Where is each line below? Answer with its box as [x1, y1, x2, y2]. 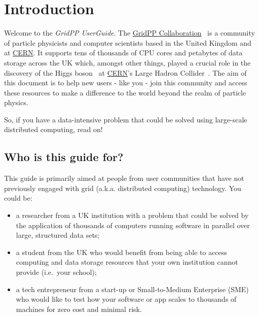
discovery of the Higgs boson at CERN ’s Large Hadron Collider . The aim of [4, 67, 247, 78]
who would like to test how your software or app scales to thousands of [16, 294, 237, 304]
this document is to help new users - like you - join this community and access [4, 77, 247, 88]
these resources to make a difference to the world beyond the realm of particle [4, 87, 246, 98]
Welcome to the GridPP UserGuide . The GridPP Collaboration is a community [4, 27, 255, 38]
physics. [4, 97, 28, 108]
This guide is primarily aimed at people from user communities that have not [4, 173, 244, 183]
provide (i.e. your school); [16, 267, 97, 277]
